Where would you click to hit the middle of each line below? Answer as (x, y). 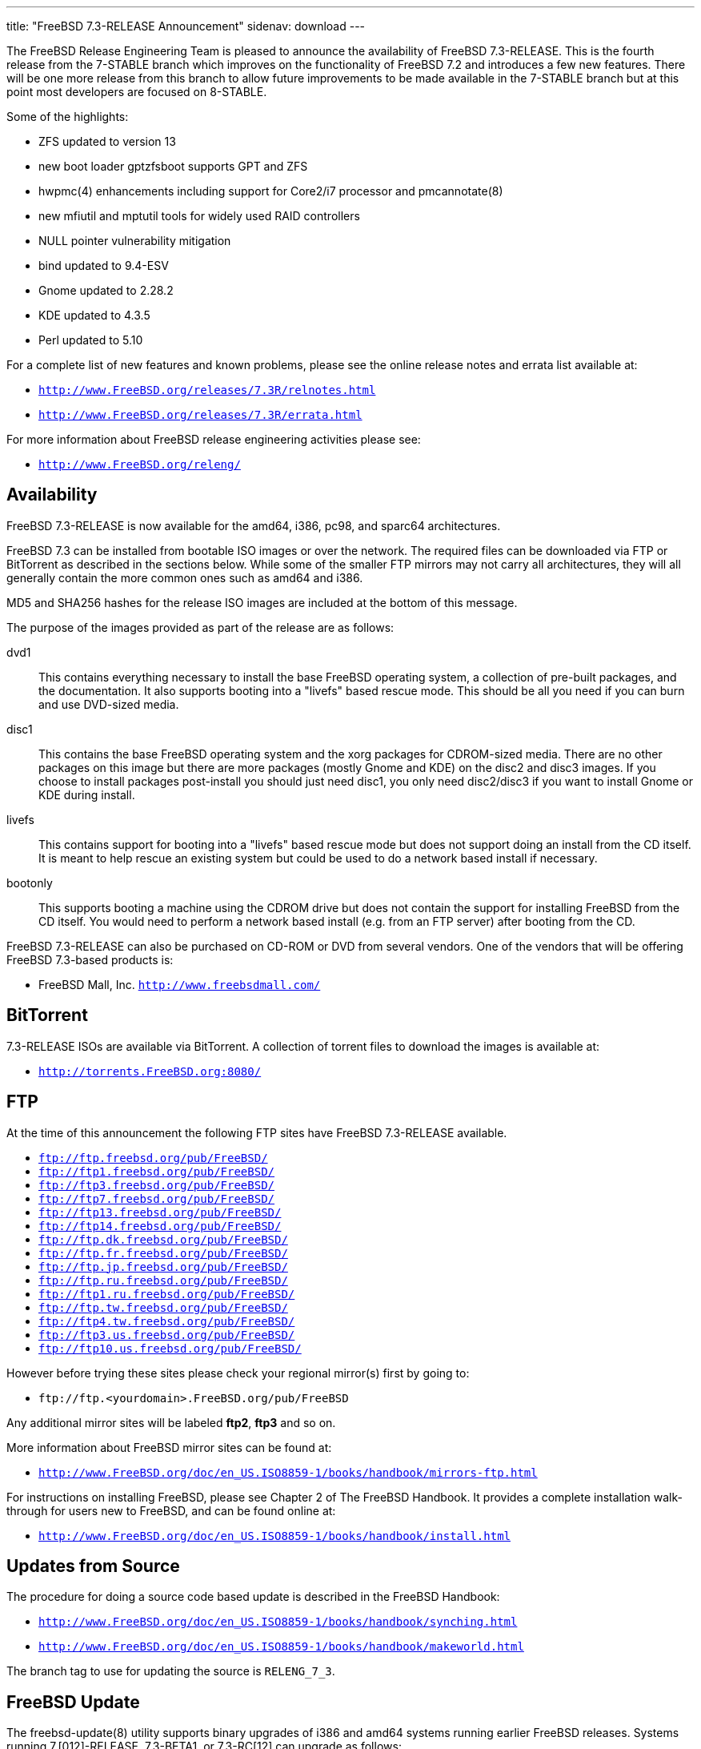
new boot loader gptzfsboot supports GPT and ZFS (173, 166)
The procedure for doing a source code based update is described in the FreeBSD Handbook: (253, 1597)
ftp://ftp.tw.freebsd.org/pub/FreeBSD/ (163, 1307)
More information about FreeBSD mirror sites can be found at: (169, 1447)
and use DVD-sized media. (109, 704)
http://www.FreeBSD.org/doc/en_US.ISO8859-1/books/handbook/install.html (275, 1536)
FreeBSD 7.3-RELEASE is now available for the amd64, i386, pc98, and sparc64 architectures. (254, 525)
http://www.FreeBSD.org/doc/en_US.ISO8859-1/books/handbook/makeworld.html (281, 1647)
